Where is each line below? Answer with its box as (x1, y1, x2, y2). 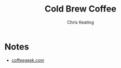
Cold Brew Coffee (44, 3, 117, 14)
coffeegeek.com (11, 57, 44, 63)
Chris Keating (67, 19, 94, 25)
